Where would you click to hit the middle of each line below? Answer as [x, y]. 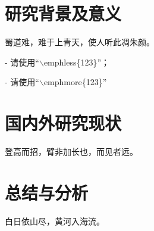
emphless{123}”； [77, 62]
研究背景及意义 [63, 13]
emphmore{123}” [75, 82]
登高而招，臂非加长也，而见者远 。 [71, 152]
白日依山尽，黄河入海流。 [55, 221]
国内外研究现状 [63, 123]
